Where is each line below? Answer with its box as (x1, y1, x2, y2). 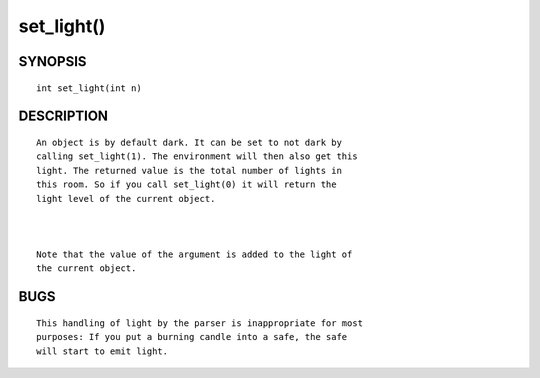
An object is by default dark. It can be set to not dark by (36, 136, 342, 148)
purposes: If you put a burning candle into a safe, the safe (36, 331, 348, 343)
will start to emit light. (36, 345, 169, 357)
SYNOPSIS (18, 53, 87, 70)
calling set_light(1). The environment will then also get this (36, 151, 359, 162)
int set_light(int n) (36, 82, 142, 94)
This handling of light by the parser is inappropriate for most (36, 317, 364, 329)
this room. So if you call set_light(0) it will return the (36, 179, 337, 190)
